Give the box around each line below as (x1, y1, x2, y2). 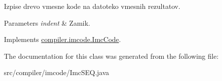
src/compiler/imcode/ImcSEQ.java (4, 67, 110, 78)
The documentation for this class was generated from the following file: (4, 50, 219, 61)
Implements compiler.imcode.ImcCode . (4, 34, 121, 44)
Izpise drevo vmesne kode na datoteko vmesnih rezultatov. (4, 1, 181, 11)
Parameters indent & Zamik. (4, 17, 90, 28)
